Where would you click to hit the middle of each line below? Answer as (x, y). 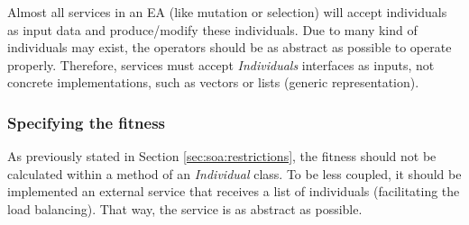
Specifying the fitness (86, 122)
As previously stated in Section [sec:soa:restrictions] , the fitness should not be (222, 156)
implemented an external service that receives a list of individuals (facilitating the (234, 191)
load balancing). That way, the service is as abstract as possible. (185, 208)
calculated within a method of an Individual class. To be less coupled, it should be (234, 173)
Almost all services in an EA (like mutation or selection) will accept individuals (227, 12)
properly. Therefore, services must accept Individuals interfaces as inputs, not (221, 64)
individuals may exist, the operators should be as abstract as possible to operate (230, 47)
